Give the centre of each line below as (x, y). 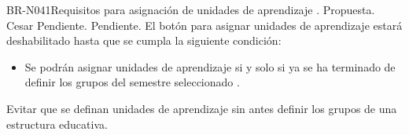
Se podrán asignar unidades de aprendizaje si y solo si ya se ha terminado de (210, 66)
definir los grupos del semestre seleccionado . (132, 82)
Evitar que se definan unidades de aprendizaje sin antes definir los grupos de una (202, 108)
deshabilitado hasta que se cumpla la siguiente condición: (144, 40)
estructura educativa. (57, 124)
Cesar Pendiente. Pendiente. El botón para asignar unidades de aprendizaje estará (204, 25)
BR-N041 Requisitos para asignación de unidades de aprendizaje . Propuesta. (191, 9)
